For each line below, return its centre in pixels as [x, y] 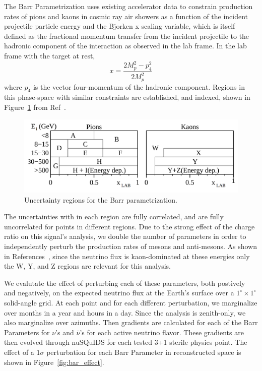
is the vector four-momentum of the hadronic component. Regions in [139, 86]
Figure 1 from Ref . [35, 107]
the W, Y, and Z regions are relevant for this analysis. [88, 266]
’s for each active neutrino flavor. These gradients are [162, 332]
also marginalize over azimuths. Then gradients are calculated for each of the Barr [131, 322]
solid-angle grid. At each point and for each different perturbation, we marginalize [131, 302]
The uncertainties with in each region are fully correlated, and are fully [114, 217]
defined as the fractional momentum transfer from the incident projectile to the [127, 36]
